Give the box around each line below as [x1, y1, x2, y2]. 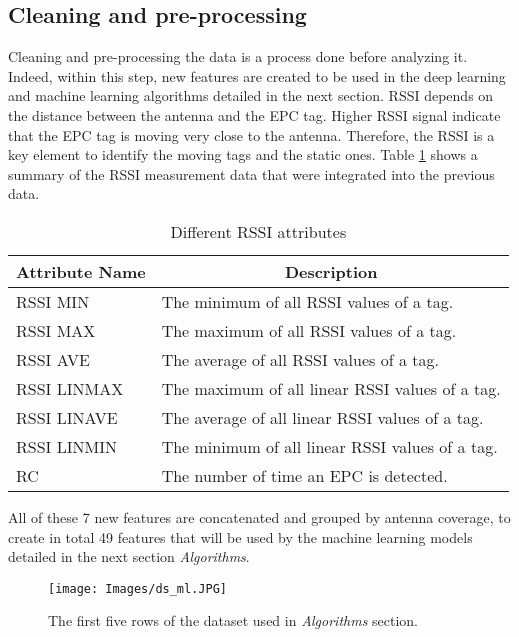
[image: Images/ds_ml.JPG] [48, 581, 227, 596]
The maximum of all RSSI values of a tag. [161, 318, 457, 342]
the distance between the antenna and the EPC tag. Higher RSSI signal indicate [8, 104, 501, 125]
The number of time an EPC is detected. [161, 463, 448, 487]
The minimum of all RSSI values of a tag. [161, 289, 454, 313]
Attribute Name [16, 259, 146, 283]
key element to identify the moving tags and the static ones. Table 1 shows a [8, 144, 478, 165]
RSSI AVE [16, 347, 90, 371]
